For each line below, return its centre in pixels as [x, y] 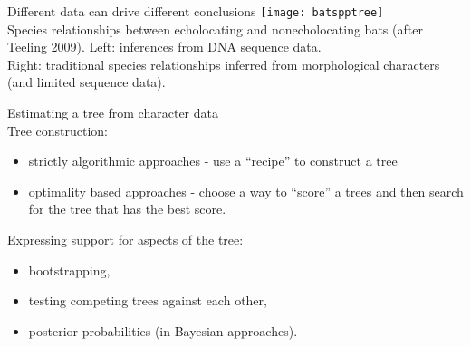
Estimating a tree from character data [113, 113]
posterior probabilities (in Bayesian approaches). [163, 330]
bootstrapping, [69, 270]
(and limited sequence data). [87, 82]
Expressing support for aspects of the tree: [125, 239]
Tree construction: [58, 130]
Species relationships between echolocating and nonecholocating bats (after [215, 29]
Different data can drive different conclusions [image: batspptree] [196, 11]
